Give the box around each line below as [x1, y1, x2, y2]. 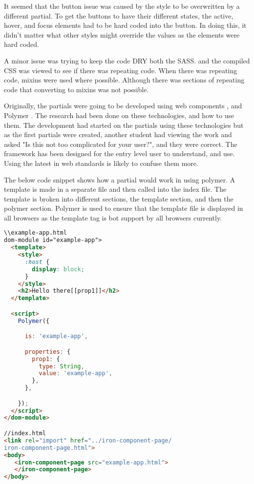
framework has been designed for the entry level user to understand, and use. [4, 148, 235, 159]
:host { [24, 258, 50, 265]
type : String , [39, 363, 85, 370]
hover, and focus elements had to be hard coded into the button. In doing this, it [4, 20, 247, 30]
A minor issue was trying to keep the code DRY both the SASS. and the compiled [4, 55, 250, 65]
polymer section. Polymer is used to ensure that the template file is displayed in [4, 203, 243, 213]
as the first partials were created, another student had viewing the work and [4, 129, 232, 140]
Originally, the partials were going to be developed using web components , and [4, 101, 242, 111]
